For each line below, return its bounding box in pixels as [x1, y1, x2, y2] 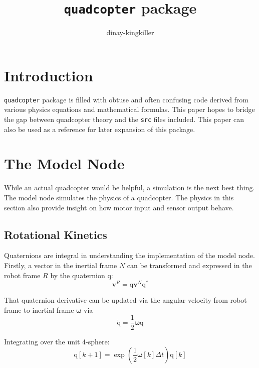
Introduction [4, 65, 93, 85]
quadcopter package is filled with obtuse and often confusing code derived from [4, 94, 249, 104]
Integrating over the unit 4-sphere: [4, 336, 110, 346]
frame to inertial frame [4, 304, 74, 315]
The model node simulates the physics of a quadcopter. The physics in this [4, 192, 234, 202]
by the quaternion [50, 270, 105, 280]
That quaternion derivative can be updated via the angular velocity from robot [4, 295, 247, 305]
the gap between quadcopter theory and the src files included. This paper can [4, 114, 244, 125]
